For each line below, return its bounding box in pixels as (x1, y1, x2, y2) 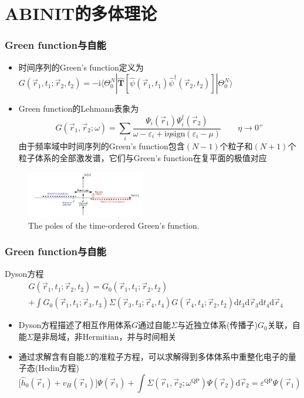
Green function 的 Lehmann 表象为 (18, 102, 139, 115)
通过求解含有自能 (18, 350, 85, 362)
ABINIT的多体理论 (5, 1, 157, 25)
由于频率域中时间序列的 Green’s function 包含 (18, 140, 185, 152)
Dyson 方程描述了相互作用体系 (18, 319, 132, 331)
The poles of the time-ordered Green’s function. (28, 219, 200, 231)
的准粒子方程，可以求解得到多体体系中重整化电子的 (90, 350, 288, 362)
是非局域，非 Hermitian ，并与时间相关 (33, 330, 177, 342)
